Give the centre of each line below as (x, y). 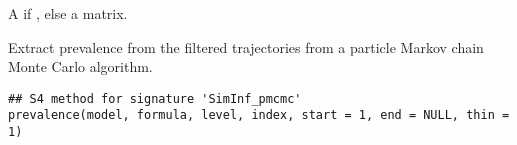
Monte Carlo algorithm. (80, 66)
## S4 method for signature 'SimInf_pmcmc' (155, 98)
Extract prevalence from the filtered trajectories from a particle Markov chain (246, 46)
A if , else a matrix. (68, 13)
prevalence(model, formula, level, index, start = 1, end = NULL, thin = (259, 115)
